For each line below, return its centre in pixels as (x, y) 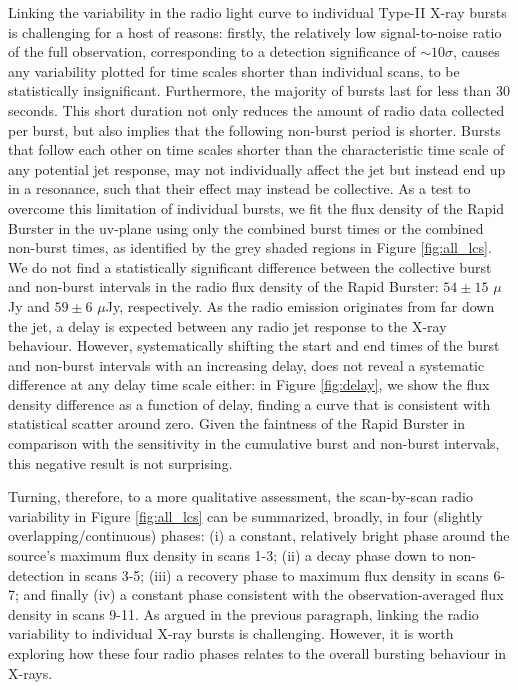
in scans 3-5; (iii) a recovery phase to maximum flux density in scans (278, 574)
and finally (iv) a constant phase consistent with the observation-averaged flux (263, 594)
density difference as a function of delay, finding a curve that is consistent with (249, 403)
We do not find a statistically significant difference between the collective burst (250, 266)
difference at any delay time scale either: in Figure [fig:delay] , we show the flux (249, 384)
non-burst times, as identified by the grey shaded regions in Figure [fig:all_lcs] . (250, 247)
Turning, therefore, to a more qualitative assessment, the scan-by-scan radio (240, 496)
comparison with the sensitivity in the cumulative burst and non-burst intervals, (254, 443)
